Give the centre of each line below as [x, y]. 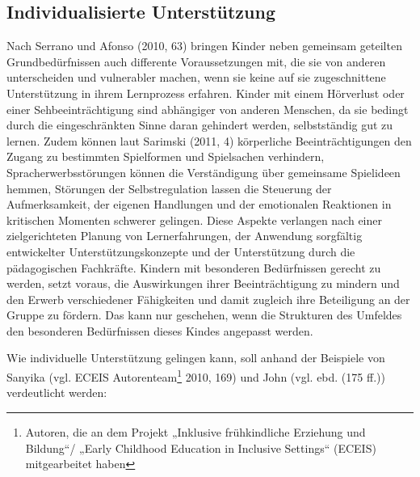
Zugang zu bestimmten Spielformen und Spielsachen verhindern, [166, 156]
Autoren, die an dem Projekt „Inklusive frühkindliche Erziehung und [195, 431]
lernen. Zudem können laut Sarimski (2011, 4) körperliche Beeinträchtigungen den [209, 140]
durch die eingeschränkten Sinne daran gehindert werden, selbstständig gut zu [200, 125]
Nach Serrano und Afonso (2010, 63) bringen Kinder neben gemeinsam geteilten [204, 46]
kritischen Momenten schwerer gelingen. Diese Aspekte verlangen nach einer [194, 220]
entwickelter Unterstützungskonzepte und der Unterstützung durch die [181, 251]
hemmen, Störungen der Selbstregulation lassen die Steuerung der [169, 188]
